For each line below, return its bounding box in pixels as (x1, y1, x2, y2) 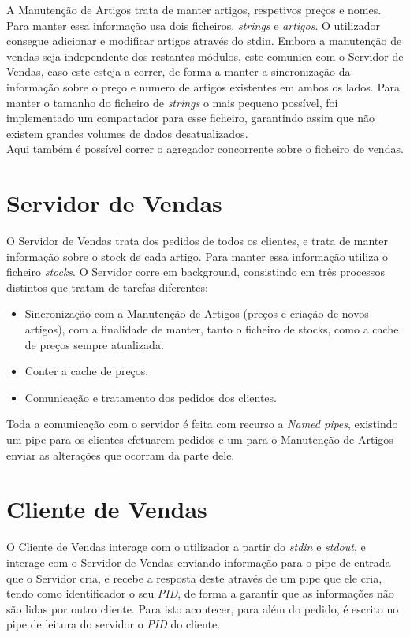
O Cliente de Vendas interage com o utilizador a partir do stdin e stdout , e (6, 538, 366, 555)
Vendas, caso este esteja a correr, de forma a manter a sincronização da (6, 63, 351, 80)
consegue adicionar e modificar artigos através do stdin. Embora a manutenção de (6, 32, 402, 49)
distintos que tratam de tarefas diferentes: (6, 278, 208, 295)
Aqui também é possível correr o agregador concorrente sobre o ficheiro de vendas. (6, 140, 404, 157)
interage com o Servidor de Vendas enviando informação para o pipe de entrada (6, 553, 391, 570)
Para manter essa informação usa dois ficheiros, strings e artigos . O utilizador (6, 17, 380, 33)
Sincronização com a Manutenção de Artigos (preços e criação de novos (24, 305, 369, 322)
